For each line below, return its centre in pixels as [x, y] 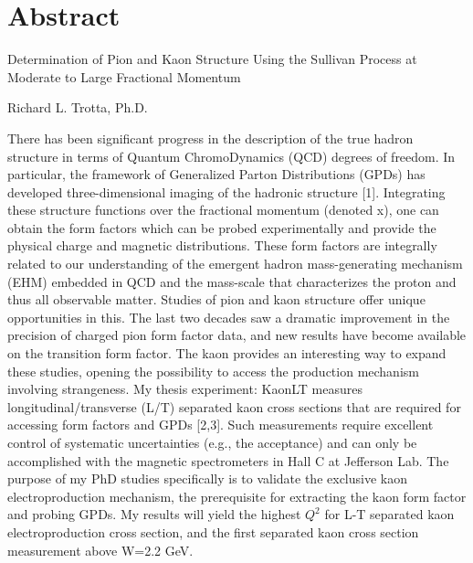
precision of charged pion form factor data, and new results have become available [237, 335]
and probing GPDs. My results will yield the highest [154, 514]
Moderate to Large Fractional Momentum [124, 76]
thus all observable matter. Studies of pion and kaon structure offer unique [216, 299]
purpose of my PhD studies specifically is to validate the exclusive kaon [207, 478]
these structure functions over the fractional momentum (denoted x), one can [223, 210]
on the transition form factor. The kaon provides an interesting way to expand [227, 353]
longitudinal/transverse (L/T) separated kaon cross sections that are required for [234, 406]
